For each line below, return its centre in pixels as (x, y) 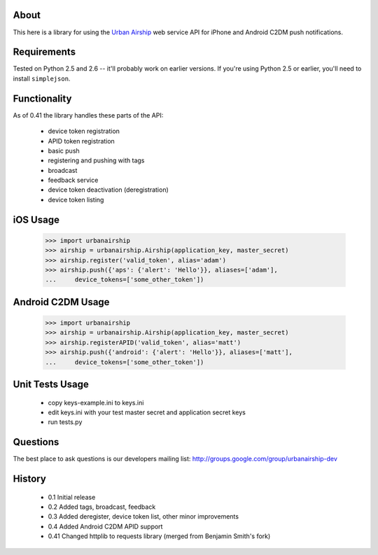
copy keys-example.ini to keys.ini (96, 402)
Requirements (44, 52)
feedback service (73, 180)
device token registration (84, 131)
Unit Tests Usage (51, 384)
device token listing (76, 199)
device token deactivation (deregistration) (108, 190)
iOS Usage (36, 219)
